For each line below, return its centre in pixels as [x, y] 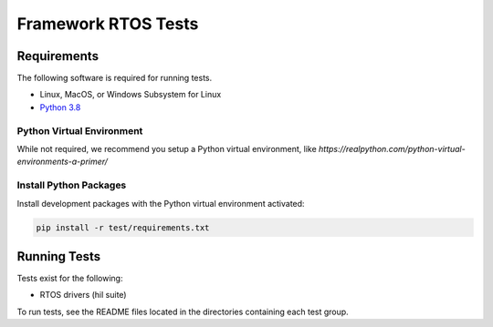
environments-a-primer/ [63, 162]
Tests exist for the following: [70, 278]
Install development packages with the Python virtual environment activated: [161, 203]
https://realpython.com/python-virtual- [392, 148]
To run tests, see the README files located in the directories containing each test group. [183, 312]
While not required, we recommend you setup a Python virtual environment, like [167, 148]
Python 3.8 [60, 107]
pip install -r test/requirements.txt [123, 227]
